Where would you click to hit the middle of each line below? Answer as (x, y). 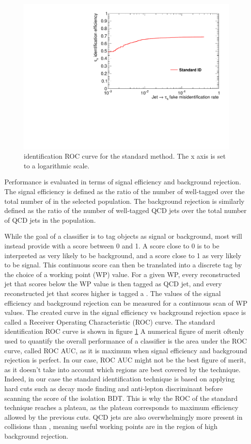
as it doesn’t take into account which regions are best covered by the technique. (123, 369)
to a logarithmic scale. (57, 165)
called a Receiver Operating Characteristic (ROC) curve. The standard (110, 321)
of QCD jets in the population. (50, 220)
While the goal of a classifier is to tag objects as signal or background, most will (123, 236)
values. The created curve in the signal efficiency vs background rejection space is (125, 312)
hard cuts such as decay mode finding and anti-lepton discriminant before (114, 388)
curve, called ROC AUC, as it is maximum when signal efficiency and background (126, 350)
